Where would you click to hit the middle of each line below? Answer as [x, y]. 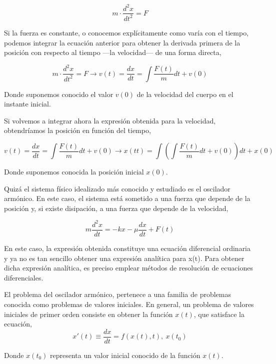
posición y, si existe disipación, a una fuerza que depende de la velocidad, [116, 208]
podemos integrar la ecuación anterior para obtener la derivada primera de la [122, 42]
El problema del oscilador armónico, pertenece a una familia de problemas [117, 294]
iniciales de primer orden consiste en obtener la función [88, 314]
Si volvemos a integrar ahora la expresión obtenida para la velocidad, [110, 120]
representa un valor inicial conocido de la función [125, 355]
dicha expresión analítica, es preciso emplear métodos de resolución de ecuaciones [128, 268]
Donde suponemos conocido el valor [59, 94]
